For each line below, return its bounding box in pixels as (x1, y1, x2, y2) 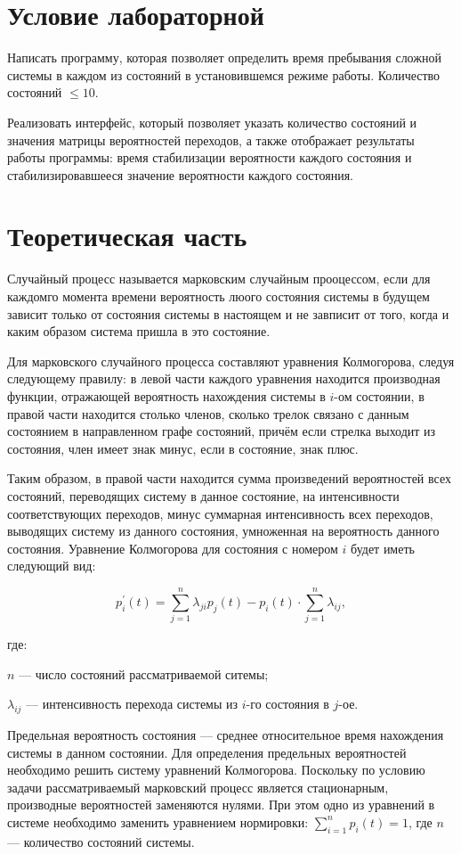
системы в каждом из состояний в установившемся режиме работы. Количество (7, 65, 441, 84)
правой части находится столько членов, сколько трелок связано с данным (7, 404, 409, 423)
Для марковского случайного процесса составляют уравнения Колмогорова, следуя (7, 351, 455, 370)
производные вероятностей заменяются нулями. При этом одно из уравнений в (7, 795, 435, 814)
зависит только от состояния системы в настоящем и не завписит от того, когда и (7, 304, 449, 323)
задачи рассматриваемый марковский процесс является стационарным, (7, 777, 389, 796)
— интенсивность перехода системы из (26, 694, 239, 713)
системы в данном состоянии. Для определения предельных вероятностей (7, 743, 407, 761)
